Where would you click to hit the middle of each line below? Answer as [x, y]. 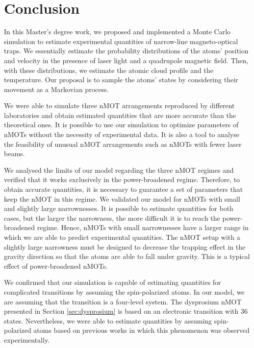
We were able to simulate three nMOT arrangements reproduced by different [119, 105]
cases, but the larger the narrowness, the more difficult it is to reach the [112, 218]
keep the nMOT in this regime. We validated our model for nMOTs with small [122, 198]
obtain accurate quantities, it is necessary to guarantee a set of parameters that [124, 189]
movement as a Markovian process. [56, 89]
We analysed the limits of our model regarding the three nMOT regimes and [119, 170]
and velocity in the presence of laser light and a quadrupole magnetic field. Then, [126, 60]
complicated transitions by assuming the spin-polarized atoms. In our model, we [124, 291]
